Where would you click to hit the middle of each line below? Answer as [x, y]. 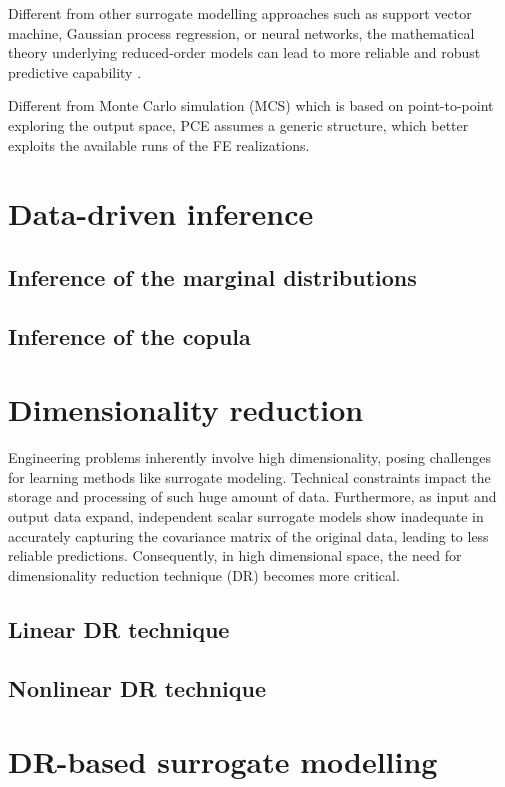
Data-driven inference [161, 213]
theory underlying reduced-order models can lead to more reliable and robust [244, 52]
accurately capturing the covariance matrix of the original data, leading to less [248, 535]
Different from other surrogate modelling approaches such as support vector [240, 13]
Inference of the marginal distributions [212, 276]
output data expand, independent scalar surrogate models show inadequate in [246, 516]
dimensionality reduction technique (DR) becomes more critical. [204, 574]
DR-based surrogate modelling [223, 761]
